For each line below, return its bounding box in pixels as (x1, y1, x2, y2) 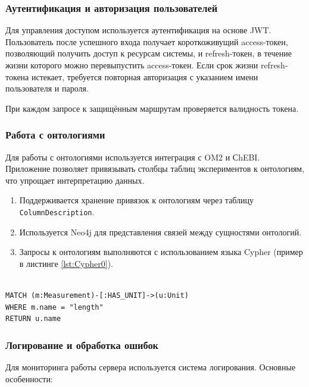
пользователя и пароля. (5, 82, 89, 95)
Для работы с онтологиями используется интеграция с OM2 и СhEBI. (5, 150, 260, 163)
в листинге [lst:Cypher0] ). (19, 257, 113, 269)
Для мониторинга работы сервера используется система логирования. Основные (5, 361, 296, 373)
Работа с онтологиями (5, 127, 105, 142)
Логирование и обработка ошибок (5, 337, 158, 352)
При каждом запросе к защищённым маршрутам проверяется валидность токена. (5, 102, 299, 114)
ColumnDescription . (19, 205, 95, 218)
